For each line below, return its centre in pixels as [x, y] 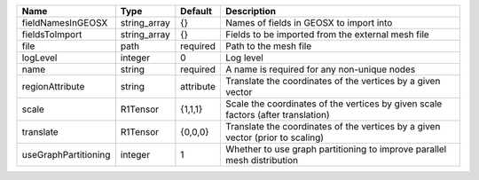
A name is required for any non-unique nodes [320, 69]
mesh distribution [262, 160]
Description [251, 11]
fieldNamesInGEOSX [65, 23]
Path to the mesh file [268, 46]
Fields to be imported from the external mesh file [327, 34]
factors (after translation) [277, 115]
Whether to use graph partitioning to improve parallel [336, 149]
